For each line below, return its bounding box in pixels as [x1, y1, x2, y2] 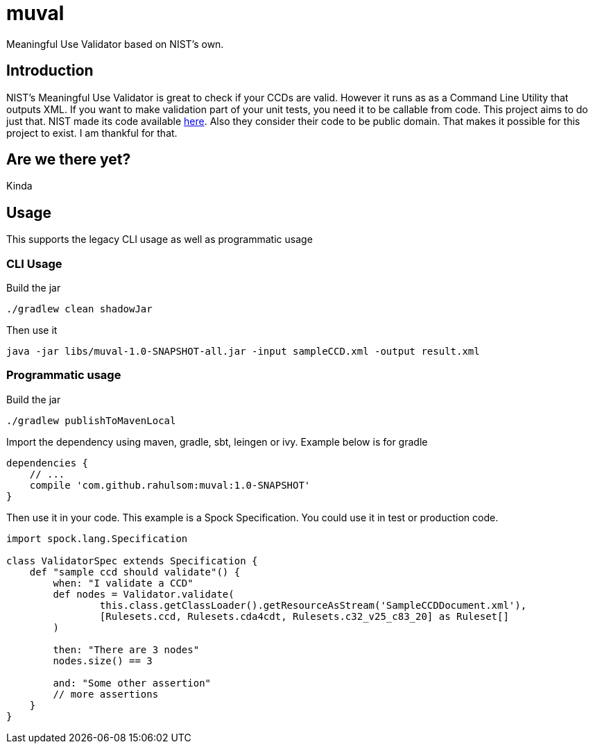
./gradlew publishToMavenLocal [6, 414, 176, 426]
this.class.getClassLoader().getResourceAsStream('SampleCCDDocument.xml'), [99, 599, 527, 611]
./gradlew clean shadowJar [6, 303, 153, 315]
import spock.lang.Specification [6, 532, 188, 544]
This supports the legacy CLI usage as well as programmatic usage [6, 233, 313, 246]
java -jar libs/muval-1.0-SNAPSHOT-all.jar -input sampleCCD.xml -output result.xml [6, 346, 480, 357]
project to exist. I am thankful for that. [6, 126, 178, 139]
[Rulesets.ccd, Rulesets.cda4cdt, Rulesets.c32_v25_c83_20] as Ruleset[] [99, 610, 509, 622]
